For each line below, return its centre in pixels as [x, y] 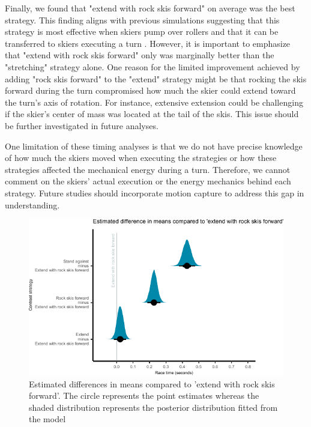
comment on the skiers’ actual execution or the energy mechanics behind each [148, 181]
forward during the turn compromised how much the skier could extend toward [150, 90]
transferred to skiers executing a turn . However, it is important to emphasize [148, 43]
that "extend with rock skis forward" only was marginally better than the [140, 55]
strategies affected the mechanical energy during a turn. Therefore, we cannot [148, 169]
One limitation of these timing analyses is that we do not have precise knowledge [154, 146]
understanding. [32, 204]
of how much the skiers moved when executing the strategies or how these [141, 158]
